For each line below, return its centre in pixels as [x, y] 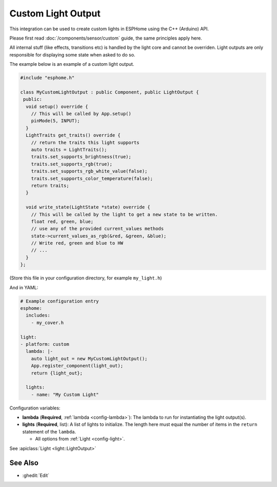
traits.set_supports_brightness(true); [81, 157]
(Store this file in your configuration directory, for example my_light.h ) [86, 278]
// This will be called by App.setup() [81, 114]
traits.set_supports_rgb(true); [72, 164]
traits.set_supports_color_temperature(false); [92, 178]
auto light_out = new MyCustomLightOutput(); [89, 359]
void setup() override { [57, 106]
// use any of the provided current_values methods [97, 229]
